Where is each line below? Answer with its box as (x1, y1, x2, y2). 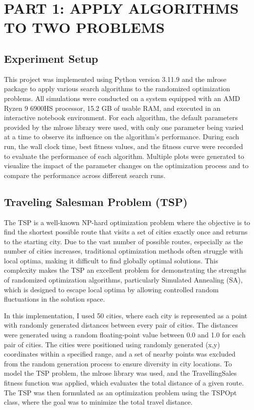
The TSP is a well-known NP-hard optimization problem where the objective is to (4, 217, 251, 227)
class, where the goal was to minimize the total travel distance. (4, 397, 193, 407)
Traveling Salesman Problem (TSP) (4, 194, 188, 209)
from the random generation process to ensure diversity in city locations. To (4, 358, 232, 368)
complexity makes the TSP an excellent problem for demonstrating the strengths (4, 265, 247, 275)
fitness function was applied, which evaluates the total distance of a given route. (4, 378, 244, 387)
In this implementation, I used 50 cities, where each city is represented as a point (4, 310, 248, 320)
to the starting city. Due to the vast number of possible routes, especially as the (4, 236, 243, 246)
